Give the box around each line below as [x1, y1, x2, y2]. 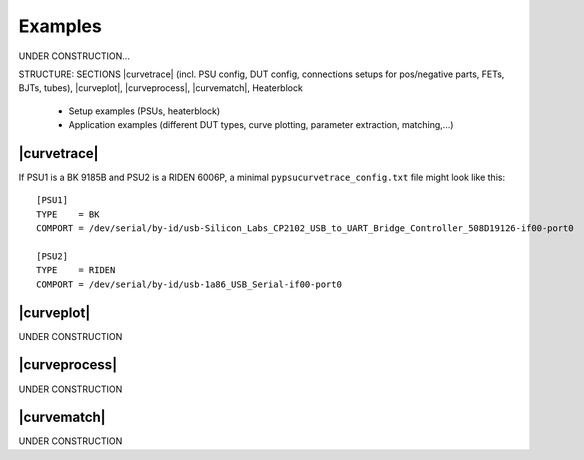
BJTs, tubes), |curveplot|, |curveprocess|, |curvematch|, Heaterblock [18, 82, 304, 94]
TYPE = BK [36, 208, 100, 220]
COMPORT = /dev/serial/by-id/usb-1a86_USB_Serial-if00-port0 [36, 278, 342, 290]
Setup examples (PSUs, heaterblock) [68, 105, 221, 117]
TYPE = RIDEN [36, 265, 116, 276]
